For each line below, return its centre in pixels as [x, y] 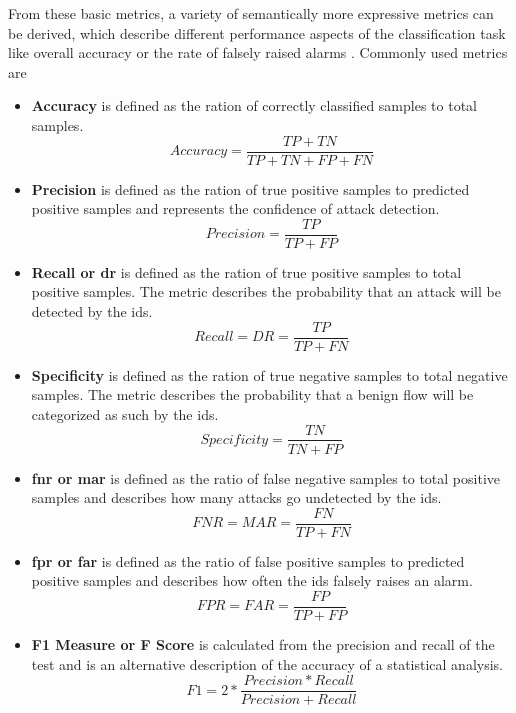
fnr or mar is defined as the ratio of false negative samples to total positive [266, 477]
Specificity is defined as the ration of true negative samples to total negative [269, 374]
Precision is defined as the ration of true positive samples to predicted [250, 188]
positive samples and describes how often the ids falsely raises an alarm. [252, 580]
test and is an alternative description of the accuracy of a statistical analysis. [267, 663]
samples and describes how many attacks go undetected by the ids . [236, 497]
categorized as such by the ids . [125, 413]
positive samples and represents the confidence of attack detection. [235, 208]
